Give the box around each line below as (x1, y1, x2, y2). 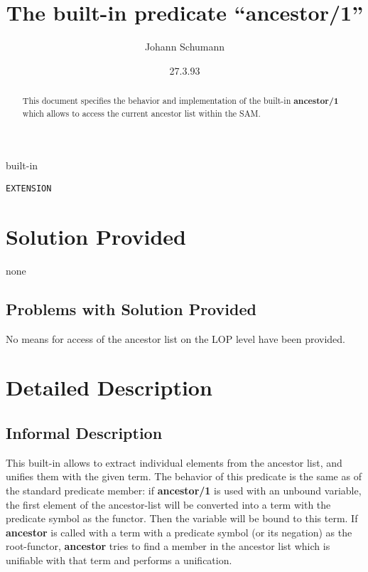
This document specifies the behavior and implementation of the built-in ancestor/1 (22, 95, 339, 107)
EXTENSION (6, 184, 52, 194)
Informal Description (6, 421, 163, 443)
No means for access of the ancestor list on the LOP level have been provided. (6, 331, 346, 346)
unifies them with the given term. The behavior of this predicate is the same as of (6, 469, 362, 484)
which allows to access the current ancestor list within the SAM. (22, 107, 261, 119)
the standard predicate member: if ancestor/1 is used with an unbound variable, (6, 482, 362, 497)
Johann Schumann (144, 39, 225, 54)
